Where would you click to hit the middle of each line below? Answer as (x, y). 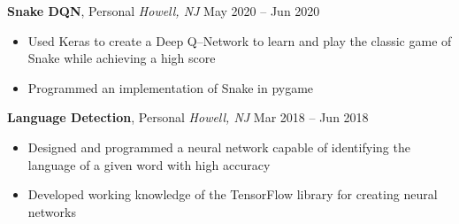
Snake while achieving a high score (122, 58)
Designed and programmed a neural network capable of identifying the (219, 147)
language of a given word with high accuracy (149, 164)
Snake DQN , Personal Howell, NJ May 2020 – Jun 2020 (164, 11)
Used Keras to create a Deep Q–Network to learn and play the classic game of (240, 40)
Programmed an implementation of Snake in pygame (171, 87)
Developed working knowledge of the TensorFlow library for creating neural (233, 194)
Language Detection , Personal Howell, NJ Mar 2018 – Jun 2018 (188, 117)
